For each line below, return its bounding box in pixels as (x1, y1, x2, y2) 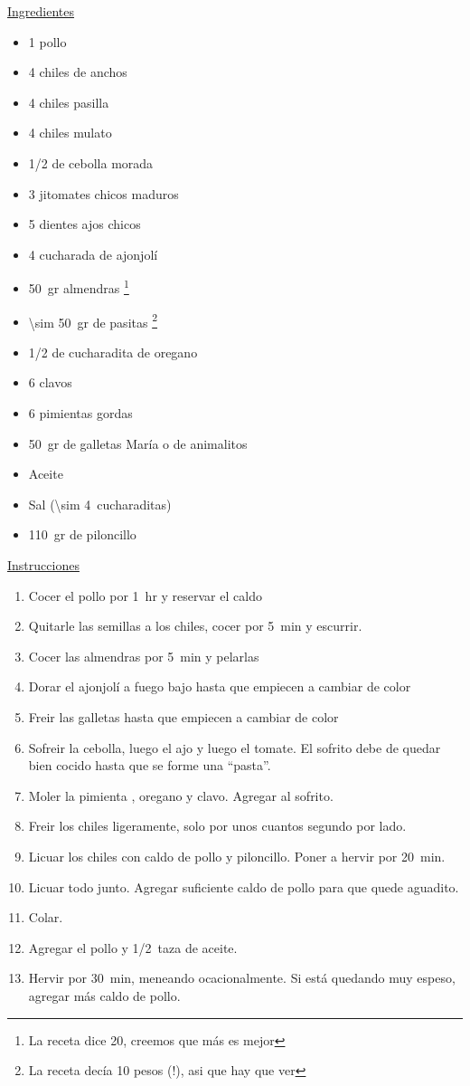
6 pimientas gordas (28, 404, 133, 423)
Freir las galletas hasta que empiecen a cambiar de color (28, 707, 339, 726)
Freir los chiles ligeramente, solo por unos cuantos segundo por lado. (28, 816, 407, 835)
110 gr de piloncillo (28, 525, 136, 544)
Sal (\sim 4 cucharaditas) (28, 494, 172, 513)
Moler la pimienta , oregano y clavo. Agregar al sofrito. (28, 786, 334, 805)
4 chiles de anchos (28, 62, 127, 81)
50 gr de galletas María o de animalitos (28, 433, 248, 452)
